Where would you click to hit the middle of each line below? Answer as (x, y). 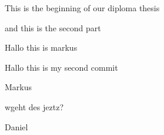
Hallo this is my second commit (61, 67)
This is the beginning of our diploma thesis (82, 8)
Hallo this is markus (41, 47)
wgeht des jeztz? (34, 106)
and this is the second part (53, 27)
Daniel (16, 126)
